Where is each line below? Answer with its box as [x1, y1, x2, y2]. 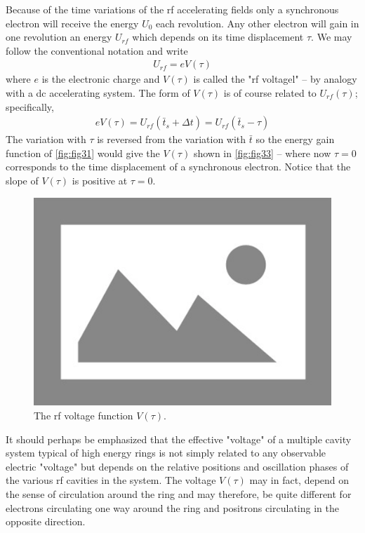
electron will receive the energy [6, 15, 139, 30]
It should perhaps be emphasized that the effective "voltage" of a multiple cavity [6, 431, 352, 446]
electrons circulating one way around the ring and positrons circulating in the [6, 500, 339, 515]
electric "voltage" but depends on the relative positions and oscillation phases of [6, 459, 349, 473]
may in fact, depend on [249, 473, 350, 487]
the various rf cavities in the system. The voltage [6, 473, 216, 487]
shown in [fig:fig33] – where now [193, 145, 331, 160]
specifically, [6, 99, 54, 114]
